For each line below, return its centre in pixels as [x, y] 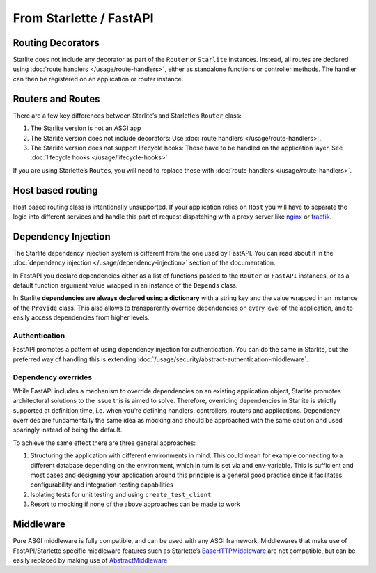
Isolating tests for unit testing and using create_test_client [121, 494]
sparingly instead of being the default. [68, 430]
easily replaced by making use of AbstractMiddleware [90, 560]
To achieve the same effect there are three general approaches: [104, 443]
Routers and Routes [56, 99]
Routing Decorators [56, 43]
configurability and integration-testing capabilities [102, 485]
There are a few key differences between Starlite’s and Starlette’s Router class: [127, 116]
